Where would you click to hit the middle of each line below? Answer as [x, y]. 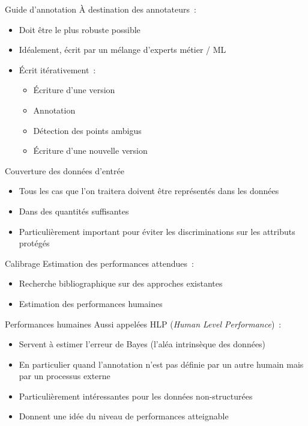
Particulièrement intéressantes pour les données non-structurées [136, 396]
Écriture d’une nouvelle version [90, 151]
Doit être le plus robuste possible [80, 29]
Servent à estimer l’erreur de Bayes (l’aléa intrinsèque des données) [142, 344]
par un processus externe [65, 376]
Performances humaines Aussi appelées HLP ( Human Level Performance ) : [143, 324]
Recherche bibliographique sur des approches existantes [121, 283]
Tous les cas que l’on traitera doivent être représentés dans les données [149, 191]
